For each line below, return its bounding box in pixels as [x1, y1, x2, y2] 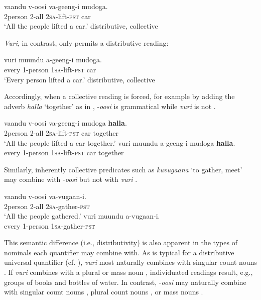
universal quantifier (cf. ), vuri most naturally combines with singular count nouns [4, 257, 257, 267]
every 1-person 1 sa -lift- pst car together [4, 147, 124, 158]
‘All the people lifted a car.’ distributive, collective [4, 21, 158, 31]
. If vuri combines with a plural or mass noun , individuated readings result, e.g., [4, 267, 253, 277]
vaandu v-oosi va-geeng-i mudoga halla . [4, 118, 127, 128]
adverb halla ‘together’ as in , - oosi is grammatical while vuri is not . [4, 101, 216, 111]
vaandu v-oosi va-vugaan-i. [4, 190, 86, 201]
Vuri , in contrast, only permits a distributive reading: [4, 37, 169, 48]
